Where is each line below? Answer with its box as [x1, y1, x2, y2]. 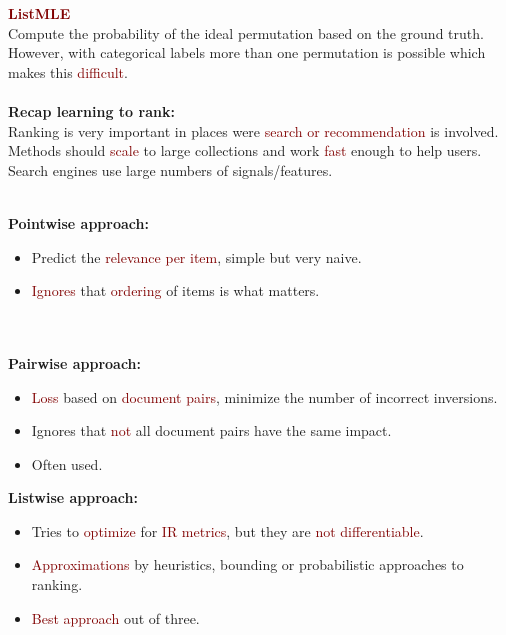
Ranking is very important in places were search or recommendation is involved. [8, 120, 499, 141]
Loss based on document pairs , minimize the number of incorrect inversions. [31, 386, 498, 407]
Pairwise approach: [8, 352, 142, 373]
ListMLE [8, 3, 71, 23]
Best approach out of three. [31, 607, 200, 628]
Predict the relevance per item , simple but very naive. [31, 246, 362, 267]
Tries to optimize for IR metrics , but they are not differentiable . [31, 520, 424, 541]
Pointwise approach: [8, 212, 149, 233]
